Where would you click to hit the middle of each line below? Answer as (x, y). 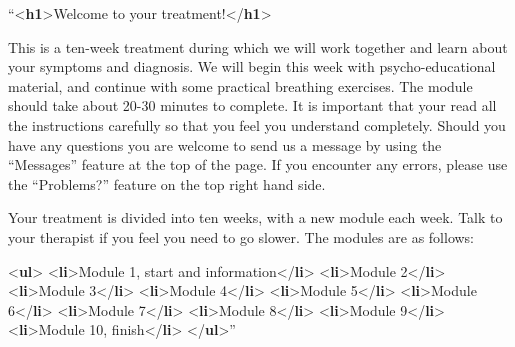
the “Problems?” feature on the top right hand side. (167, 183)
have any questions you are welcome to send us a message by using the (225, 144)
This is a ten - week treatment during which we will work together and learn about (258, 46)
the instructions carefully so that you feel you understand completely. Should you (257, 124)
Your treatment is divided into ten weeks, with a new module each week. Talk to (255, 217)
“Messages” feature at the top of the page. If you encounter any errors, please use (258, 164)
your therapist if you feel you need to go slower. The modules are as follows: (241, 236)
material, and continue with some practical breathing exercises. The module (240, 85)
